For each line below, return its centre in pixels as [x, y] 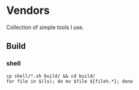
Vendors [28, 11]
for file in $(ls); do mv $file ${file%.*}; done [70, 81]
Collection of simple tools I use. [45, 27]
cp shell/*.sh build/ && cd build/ [51, 76]
